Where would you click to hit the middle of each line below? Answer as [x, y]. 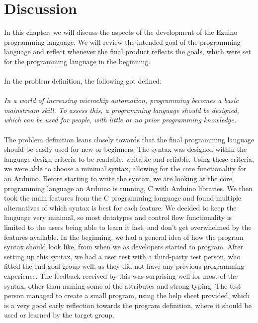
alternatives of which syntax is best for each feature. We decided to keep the [120, 207]
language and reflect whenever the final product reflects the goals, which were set [128, 52]
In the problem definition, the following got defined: [83, 81]
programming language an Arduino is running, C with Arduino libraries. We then [128, 188]
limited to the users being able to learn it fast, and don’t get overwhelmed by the [128, 227]
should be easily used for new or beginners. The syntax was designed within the [126, 149]
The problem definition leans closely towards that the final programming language [129, 139]
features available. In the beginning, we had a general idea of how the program [124, 237]
